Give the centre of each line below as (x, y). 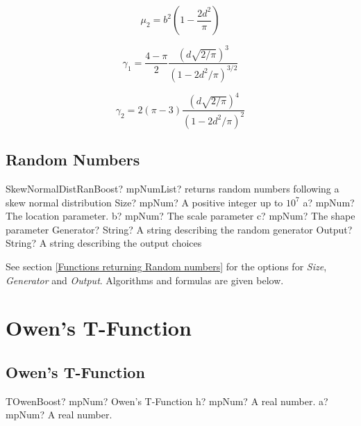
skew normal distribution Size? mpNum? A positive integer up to (144, 202)
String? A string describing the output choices (104, 243)
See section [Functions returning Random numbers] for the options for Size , (166, 266)
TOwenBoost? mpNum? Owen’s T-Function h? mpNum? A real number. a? (167, 401)
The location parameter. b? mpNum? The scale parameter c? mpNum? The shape (180, 216)
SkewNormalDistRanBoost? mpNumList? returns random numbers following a (173, 188)
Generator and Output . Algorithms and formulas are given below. (145, 280)
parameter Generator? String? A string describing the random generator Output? (179, 229)
